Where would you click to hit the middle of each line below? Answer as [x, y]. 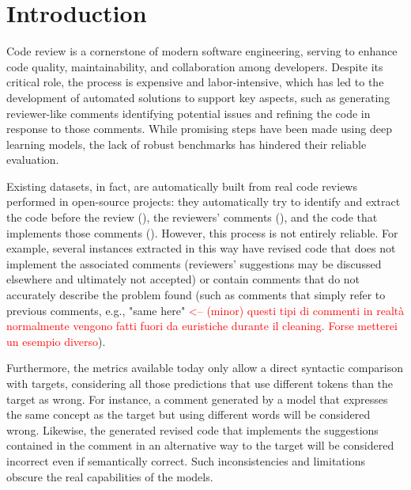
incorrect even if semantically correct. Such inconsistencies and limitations [186, 460]
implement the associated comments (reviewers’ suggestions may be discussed [194, 263]
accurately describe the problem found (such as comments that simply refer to [196, 295]
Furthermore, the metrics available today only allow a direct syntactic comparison [205, 368]
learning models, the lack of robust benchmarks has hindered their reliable [187, 144]
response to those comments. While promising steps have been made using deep [199, 129]
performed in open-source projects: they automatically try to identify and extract [204, 201]
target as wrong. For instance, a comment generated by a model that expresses [197, 399]
